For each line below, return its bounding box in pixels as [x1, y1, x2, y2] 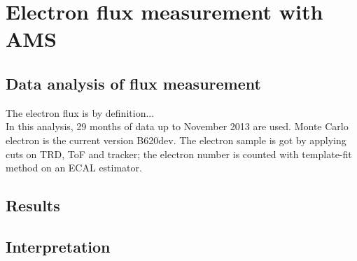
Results [6, 195, 60, 216]
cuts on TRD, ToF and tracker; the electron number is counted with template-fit [6, 146, 352, 161]
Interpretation [6, 235, 111, 257]
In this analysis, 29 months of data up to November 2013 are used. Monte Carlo [6, 119, 349, 134]
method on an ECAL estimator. [6, 160, 142, 175]
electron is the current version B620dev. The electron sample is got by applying [6, 132, 346, 147]
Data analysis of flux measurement [6, 72, 261, 94]
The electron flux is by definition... [6, 105, 155, 120]
